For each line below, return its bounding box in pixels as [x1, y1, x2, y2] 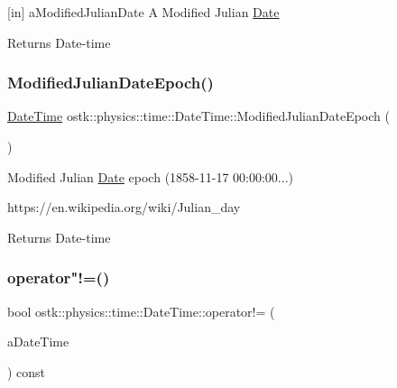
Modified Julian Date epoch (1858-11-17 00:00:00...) [7, 167, 293, 186]
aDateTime [7, 332, 69, 351]
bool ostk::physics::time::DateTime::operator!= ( [7, 301, 275, 320]
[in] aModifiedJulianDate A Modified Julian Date [7, 3, 280, 21]
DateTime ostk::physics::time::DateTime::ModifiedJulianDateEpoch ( [7, 106, 390, 125]
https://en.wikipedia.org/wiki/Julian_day [7, 198, 241, 217]
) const [7, 362, 46, 381]
